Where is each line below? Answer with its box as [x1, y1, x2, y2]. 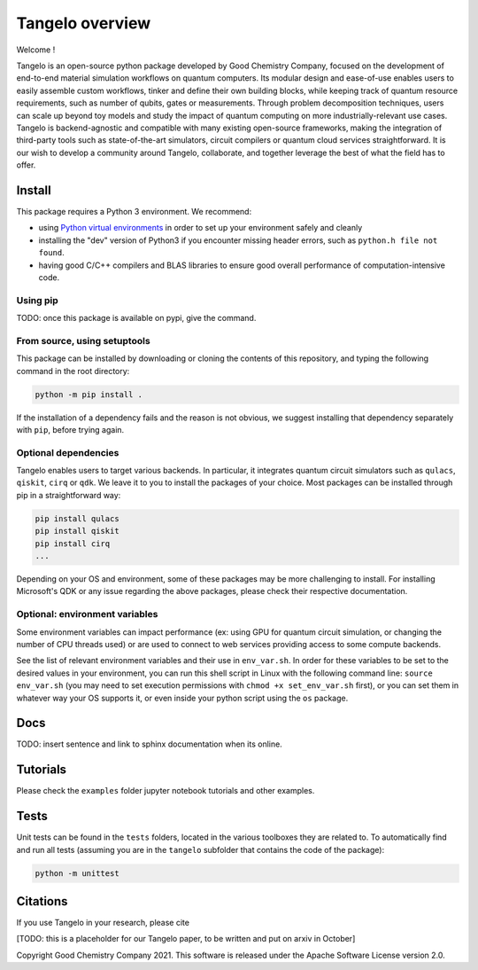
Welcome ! [16, 44, 56, 55]
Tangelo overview [16, 13, 151, 33]
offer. [16, 160, 36, 170]
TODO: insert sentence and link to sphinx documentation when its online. [16, 739, 282, 749]
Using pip [16, 293, 59, 306]
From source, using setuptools [16, 334, 150, 347]
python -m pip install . [35, 389, 143, 399]
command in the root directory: [16, 365, 130, 376]
